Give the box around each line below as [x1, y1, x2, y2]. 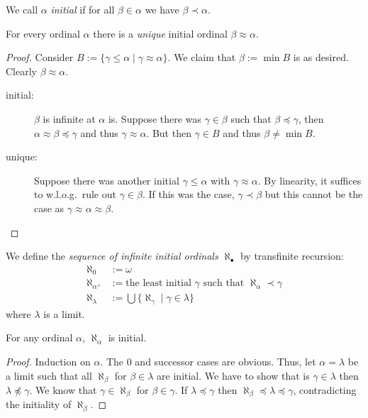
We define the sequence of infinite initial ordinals [6, 248, 218, 263]
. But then [146, 125, 191, 140]
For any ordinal [6, 330, 73, 345]
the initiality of [6, 397, 72, 412]
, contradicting [293, 382, 357, 397]
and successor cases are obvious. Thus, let [135, 353, 316, 368]
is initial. [108, 330, 147, 345]
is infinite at [43, 111, 96, 126]
